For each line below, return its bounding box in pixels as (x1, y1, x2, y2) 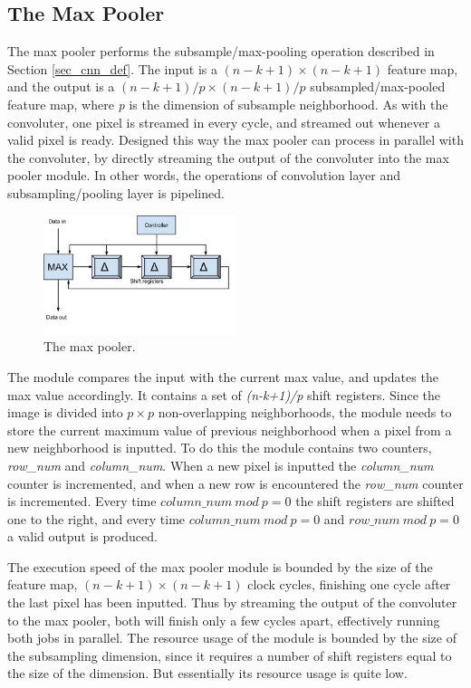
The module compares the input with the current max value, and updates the (7, 367, 438, 386)
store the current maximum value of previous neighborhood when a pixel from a (7, 420, 452, 439)
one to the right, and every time (7, 509, 186, 528)
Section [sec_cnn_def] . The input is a (7, 59, 217, 78)
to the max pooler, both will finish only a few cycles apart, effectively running (7, 610, 440, 629)
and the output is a (7, 77, 115, 96)
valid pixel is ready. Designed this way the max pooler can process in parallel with (7, 130, 464, 149)
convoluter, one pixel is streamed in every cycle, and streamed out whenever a (7, 112, 440, 131)
